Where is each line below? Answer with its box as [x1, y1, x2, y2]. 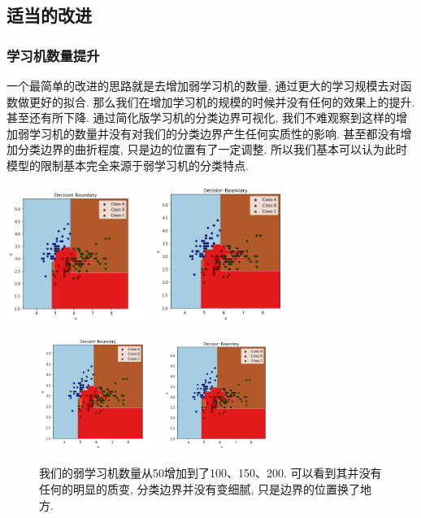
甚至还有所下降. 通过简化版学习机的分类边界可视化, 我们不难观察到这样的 [7, 109, 397, 126]
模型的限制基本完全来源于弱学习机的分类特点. [7, 156, 249, 173]
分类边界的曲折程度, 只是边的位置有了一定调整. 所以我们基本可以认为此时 [17, 141, 408, 158]
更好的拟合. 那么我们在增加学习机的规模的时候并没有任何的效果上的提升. [28, 93, 415, 110]
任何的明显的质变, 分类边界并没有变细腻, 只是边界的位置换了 [39, 481, 361, 498]
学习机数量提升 [7, 45, 100, 65]
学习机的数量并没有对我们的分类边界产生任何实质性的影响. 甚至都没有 [28, 124, 401, 141]
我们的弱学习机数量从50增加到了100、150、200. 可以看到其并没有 [39, 464, 382, 481]
